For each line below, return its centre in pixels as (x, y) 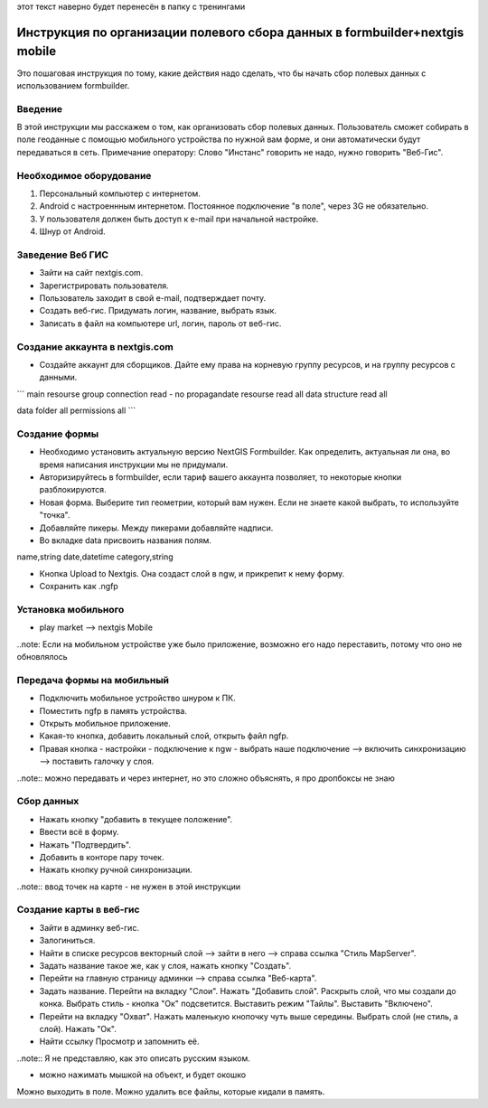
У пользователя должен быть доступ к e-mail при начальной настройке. (179, 219)
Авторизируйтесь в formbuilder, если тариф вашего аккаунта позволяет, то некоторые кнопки (221, 477)
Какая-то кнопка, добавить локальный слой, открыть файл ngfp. (164, 736)
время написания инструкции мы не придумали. (134, 465)
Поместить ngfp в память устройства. (113, 710)
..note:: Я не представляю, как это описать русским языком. (133, 1058)
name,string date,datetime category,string (95, 557)
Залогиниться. (67, 941)
